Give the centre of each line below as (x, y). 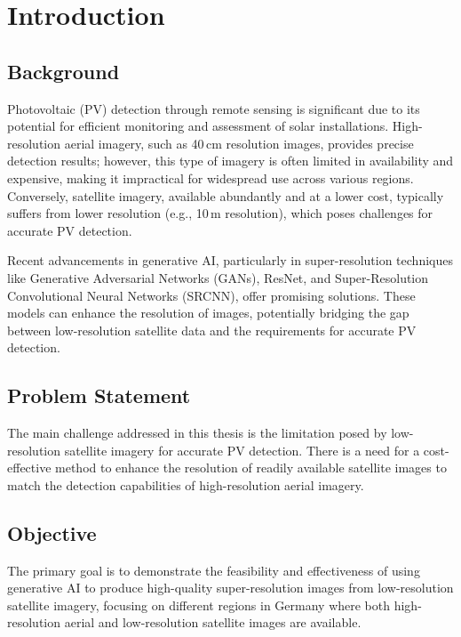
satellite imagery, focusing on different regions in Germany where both (199, 605)
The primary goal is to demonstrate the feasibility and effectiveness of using (214, 570)
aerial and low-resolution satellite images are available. (213, 622)
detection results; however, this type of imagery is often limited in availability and (230, 161)
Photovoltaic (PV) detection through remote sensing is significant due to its (214, 108)
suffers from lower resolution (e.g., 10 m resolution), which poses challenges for (220, 213)
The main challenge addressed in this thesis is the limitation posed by (197, 433)
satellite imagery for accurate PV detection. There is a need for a (242, 450)
